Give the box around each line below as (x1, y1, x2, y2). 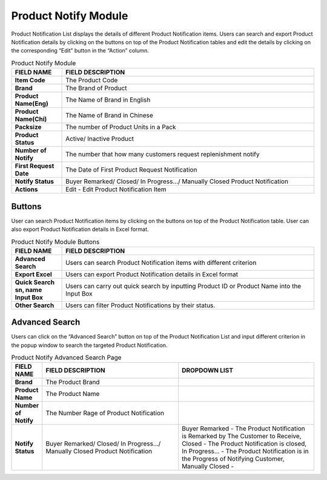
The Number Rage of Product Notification (45, 409, 165, 417)
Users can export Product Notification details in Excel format (65, 270, 239, 278)
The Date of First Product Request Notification (65, 166, 197, 174)
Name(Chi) (15, 115, 47, 123)
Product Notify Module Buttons (11, 238, 100, 246)
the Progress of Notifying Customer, (182, 455, 285, 463)
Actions (15, 185, 38, 193)
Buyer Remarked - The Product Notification (182, 424, 305, 433)
